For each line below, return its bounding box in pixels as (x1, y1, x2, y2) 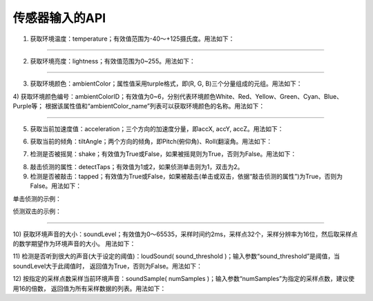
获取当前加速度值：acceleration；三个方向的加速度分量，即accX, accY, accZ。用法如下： (30, 124, 284, 133)
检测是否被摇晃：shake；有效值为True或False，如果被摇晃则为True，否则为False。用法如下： (30, 150, 297, 158)
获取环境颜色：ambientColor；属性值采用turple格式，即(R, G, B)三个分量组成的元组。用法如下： (30, 79, 303, 88)
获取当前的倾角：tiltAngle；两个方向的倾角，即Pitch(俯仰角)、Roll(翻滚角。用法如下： (30, 137, 273, 145)
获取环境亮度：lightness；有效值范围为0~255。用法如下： (30, 57, 196, 65)
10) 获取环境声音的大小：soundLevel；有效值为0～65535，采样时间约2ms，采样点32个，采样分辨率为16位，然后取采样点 (12, 230, 358, 238)
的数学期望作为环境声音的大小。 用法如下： (12, 240, 136, 248)
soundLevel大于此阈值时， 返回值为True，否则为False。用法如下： (12, 262, 203, 270)
